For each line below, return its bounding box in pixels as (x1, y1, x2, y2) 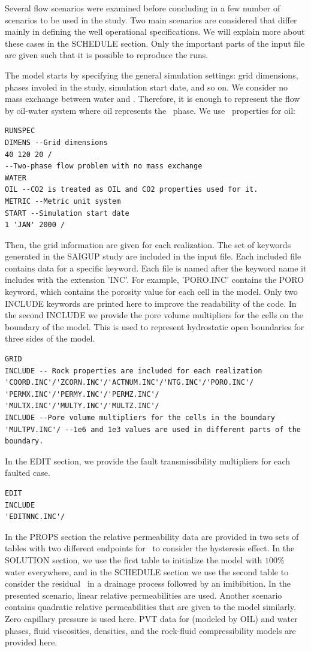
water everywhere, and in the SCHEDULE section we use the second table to (5, 565, 289, 578)
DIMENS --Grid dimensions (5, 138, 108, 147)
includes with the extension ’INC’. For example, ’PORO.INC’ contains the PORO (5, 273, 304, 286)
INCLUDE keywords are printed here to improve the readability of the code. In (5, 297, 297, 309)
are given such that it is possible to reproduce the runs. (5, 49, 209, 61)
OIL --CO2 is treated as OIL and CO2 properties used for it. (5, 185, 258, 194)
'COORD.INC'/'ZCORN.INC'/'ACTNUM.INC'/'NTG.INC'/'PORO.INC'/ (5, 378, 254, 387)
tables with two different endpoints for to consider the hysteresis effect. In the (5, 542, 295, 554)
